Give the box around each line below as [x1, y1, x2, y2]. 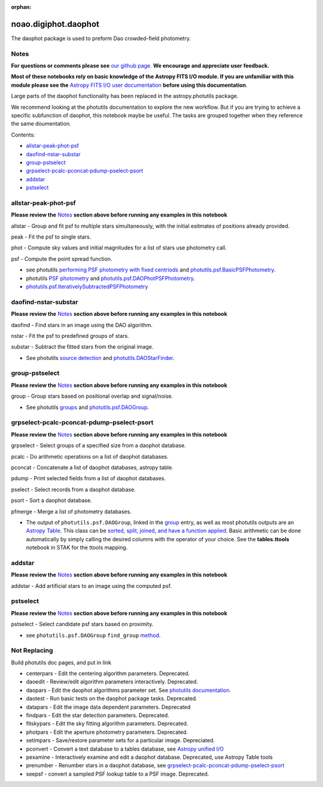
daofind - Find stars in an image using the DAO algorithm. [11, 321, 153, 328]
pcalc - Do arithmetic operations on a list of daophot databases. [11, 453, 169, 460]
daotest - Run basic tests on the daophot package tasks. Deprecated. [26, 695, 197, 702]
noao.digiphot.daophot [11, 19, 100, 29]
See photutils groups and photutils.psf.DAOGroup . [26, 404, 150, 411]
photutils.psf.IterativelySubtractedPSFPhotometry [26, 283, 148, 290]
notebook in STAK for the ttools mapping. [26, 544, 128, 551]
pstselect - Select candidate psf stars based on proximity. [11, 621, 154, 628]
